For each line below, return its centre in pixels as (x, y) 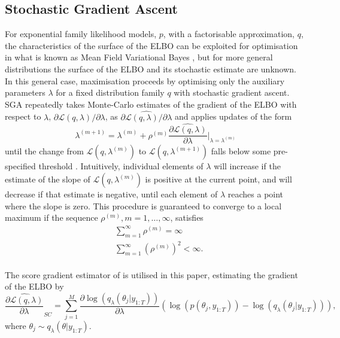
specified (20, 166)
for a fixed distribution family (110, 92)
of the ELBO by (34, 286)
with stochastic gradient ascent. (232, 92)
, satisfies (187, 217)
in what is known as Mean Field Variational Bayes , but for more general (139, 57)
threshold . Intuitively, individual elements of (121, 166)
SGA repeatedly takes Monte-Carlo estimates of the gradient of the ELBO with (151, 104)
